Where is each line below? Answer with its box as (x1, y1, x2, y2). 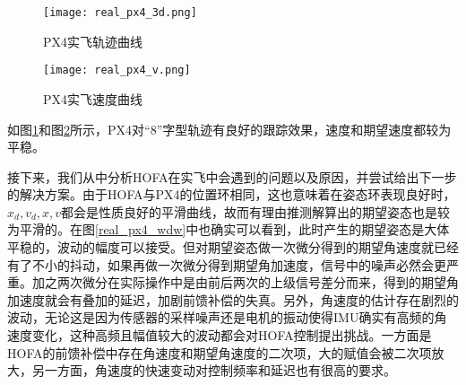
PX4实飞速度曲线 (43, 89, 143, 108)
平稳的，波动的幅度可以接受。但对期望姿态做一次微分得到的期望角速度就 (7, 238, 434, 257)
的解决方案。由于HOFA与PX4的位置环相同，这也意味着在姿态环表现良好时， (7, 185, 456, 204)
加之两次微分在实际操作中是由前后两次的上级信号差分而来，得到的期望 (31, 273, 446, 292)
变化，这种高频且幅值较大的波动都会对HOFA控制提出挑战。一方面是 (31, 326, 432, 345)
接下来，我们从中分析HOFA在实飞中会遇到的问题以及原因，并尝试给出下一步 (7, 167, 457, 186)
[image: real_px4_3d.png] (43, 6, 197, 19)
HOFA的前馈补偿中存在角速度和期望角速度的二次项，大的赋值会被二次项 (7, 343, 432, 362)
